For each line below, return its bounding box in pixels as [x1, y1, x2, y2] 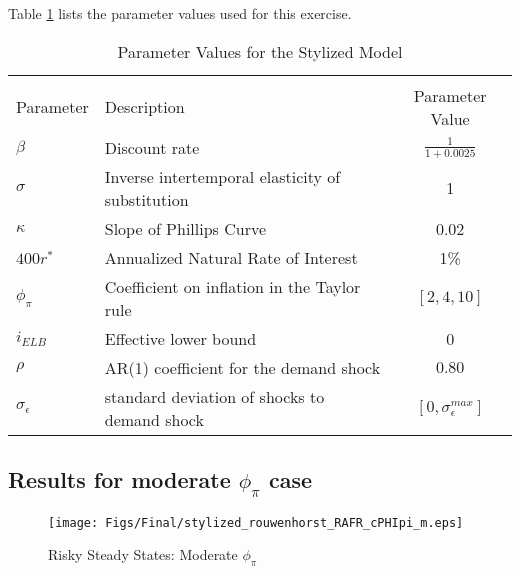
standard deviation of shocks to [104, 384, 325, 408]
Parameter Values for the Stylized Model [117, 39, 403, 63]
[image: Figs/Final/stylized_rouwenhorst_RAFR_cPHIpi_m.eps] [48, 515, 464, 530]
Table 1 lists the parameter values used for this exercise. [8, 3, 352, 23]
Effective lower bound [104, 326, 257, 350]
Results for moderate [8, 463, 231, 494]
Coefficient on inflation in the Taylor [104, 274, 361, 298]
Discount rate [104, 135, 200, 159]
